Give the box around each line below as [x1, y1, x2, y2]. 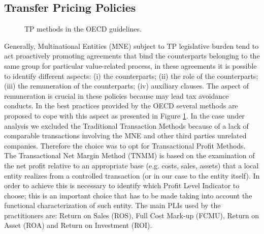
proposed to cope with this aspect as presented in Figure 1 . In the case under [4, 110, 245, 121]
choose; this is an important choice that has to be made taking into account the [4, 190, 252, 200]
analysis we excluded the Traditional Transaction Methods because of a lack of [4, 120, 249, 131]
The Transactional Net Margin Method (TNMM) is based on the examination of [4, 150, 255, 161]
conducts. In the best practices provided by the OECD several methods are [4, 100, 238, 111]
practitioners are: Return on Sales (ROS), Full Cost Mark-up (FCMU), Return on [4, 210, 259, 220]
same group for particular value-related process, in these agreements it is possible [4, 60, 257, 71]
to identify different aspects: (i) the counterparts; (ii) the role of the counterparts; [4, 70, 258, 81]
